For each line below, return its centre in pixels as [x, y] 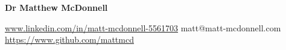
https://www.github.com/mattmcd [69, 39]
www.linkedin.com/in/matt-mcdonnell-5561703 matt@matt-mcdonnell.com [143, 27]
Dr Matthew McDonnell [56, 7]
